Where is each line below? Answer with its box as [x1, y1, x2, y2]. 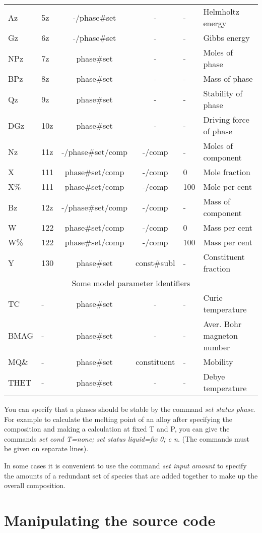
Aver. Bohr [203, 318, 242, 330]
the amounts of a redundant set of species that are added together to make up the [4, 470, 258, 481]
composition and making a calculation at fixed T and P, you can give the [4, 423, 230, 434]
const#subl [135, 256, 175, 269]
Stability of [203, 87, 243, 99]
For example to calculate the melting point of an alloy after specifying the [4, 413, 233, 424]
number [203, 341, 230, 353]
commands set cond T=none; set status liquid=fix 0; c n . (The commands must [4, 433, 249, 444]
